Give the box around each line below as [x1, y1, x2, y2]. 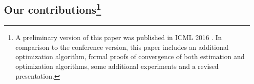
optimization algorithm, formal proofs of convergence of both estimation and [15, 51, 245, 62]
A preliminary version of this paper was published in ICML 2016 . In [15, 32, 222, 42]
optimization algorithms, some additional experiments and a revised [15, 61, 219, 71]
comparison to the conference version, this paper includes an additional [15, 42, 229, 52]
